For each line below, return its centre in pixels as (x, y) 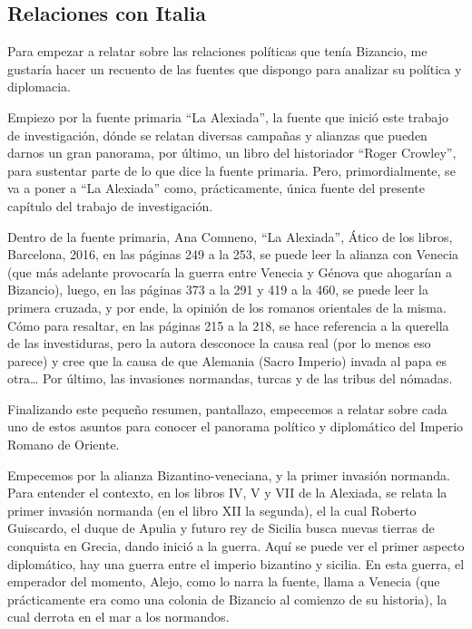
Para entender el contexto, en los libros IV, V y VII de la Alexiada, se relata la (227, 493)
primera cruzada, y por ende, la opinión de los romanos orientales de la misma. (227, 307)
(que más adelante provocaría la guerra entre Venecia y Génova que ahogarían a (230, 271)
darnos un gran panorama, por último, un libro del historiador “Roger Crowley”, (232, 153)
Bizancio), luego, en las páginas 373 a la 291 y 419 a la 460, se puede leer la (218, 290)
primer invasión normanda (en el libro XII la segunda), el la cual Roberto (212, 510)
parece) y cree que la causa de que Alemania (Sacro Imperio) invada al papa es (227, 360)
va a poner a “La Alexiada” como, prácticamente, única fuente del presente (216, 188)
